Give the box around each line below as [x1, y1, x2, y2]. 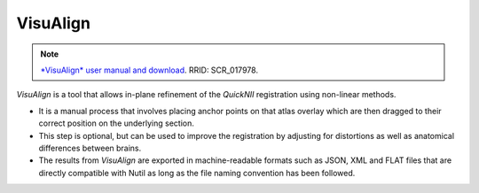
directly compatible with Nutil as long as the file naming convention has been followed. [38, 167, 356, 178]
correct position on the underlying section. [38, 118, 194, 128]
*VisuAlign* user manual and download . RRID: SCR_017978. [40, 65, 259, 75]
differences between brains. [38, 143, 142, 153]
